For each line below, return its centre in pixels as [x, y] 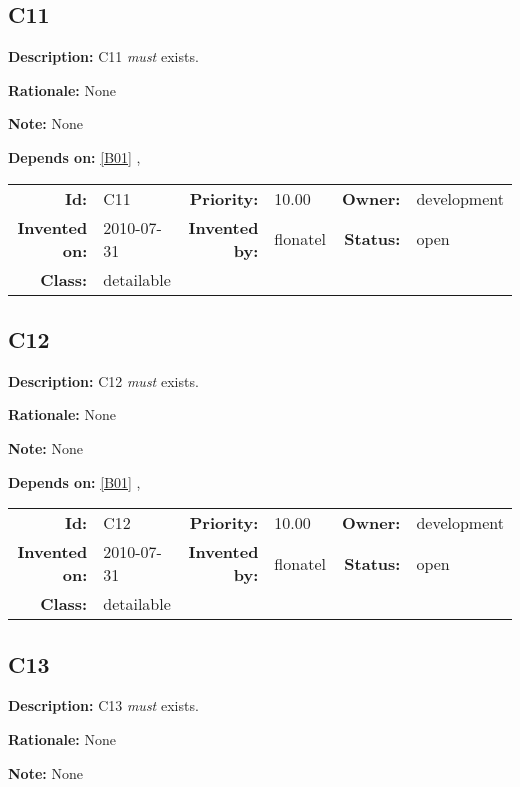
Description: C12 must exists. [103, 380]
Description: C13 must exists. [103, 705]
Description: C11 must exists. [103, 56]
